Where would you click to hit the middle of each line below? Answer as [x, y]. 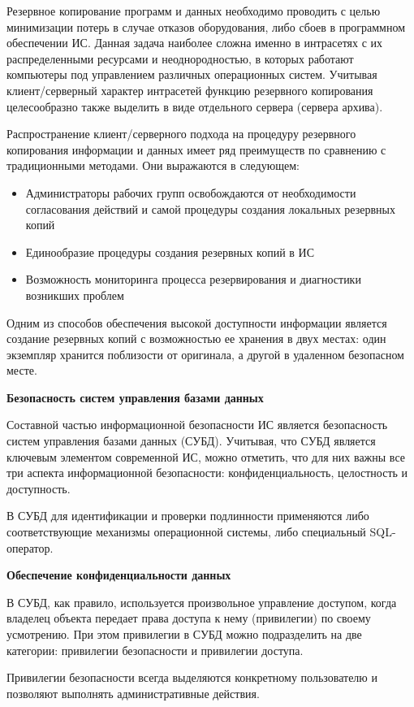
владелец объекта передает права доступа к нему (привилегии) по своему [189, 618]
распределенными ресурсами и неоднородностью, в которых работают [180, 58]
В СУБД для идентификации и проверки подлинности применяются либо [188, 516]
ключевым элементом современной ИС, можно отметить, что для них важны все [206, 456]
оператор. [30, 547]
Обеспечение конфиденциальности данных [119, 575]
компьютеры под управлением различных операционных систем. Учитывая [192, 74]
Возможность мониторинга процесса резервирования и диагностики [193, 279]
